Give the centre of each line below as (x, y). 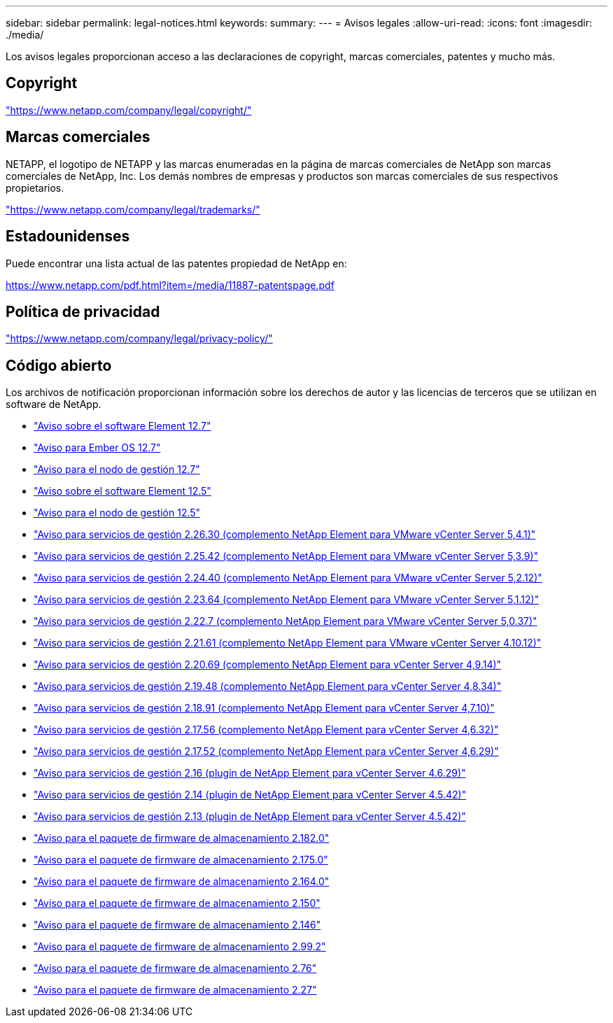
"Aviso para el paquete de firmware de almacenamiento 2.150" (177, 903)
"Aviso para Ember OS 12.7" (97, 448)
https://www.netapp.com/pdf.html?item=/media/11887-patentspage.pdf (170, 285)
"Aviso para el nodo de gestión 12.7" (117, 470)
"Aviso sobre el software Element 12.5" (122, 491)
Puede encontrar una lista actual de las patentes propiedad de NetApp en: (176, 263)
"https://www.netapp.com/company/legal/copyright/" (129, 110)
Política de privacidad (83, 311)
